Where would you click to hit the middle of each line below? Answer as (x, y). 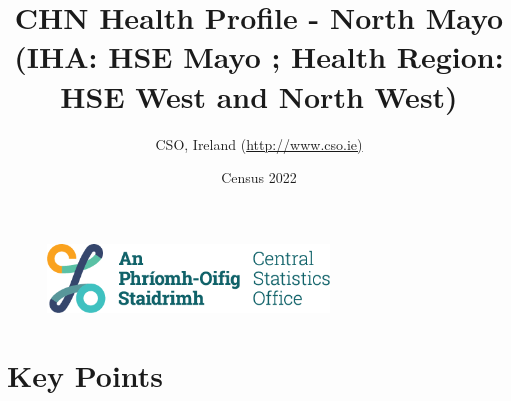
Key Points (85, 375)
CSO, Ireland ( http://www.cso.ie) (259, 143)
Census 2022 (259, 177)
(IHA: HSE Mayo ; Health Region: (259, 56)
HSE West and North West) (259, 95)
